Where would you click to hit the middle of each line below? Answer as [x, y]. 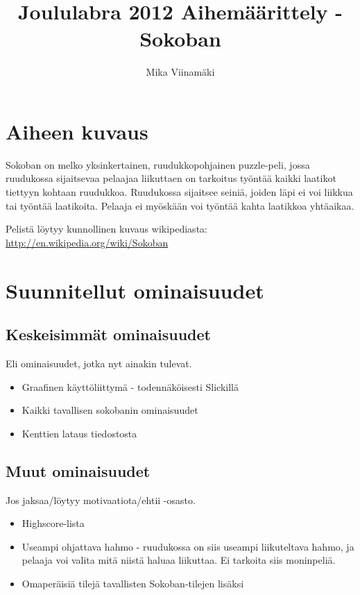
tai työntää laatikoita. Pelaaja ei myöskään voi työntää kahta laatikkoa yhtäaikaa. [180, 205]
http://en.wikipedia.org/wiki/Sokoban [87, 242]
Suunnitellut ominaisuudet [135, 290]
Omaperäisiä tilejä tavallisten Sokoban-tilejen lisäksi [133, 583]
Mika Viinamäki [180, 72]
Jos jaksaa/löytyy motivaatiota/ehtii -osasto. [101, 500]
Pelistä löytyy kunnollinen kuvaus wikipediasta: [106, 229]
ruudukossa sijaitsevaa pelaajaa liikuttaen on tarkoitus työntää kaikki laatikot [171, 178]
